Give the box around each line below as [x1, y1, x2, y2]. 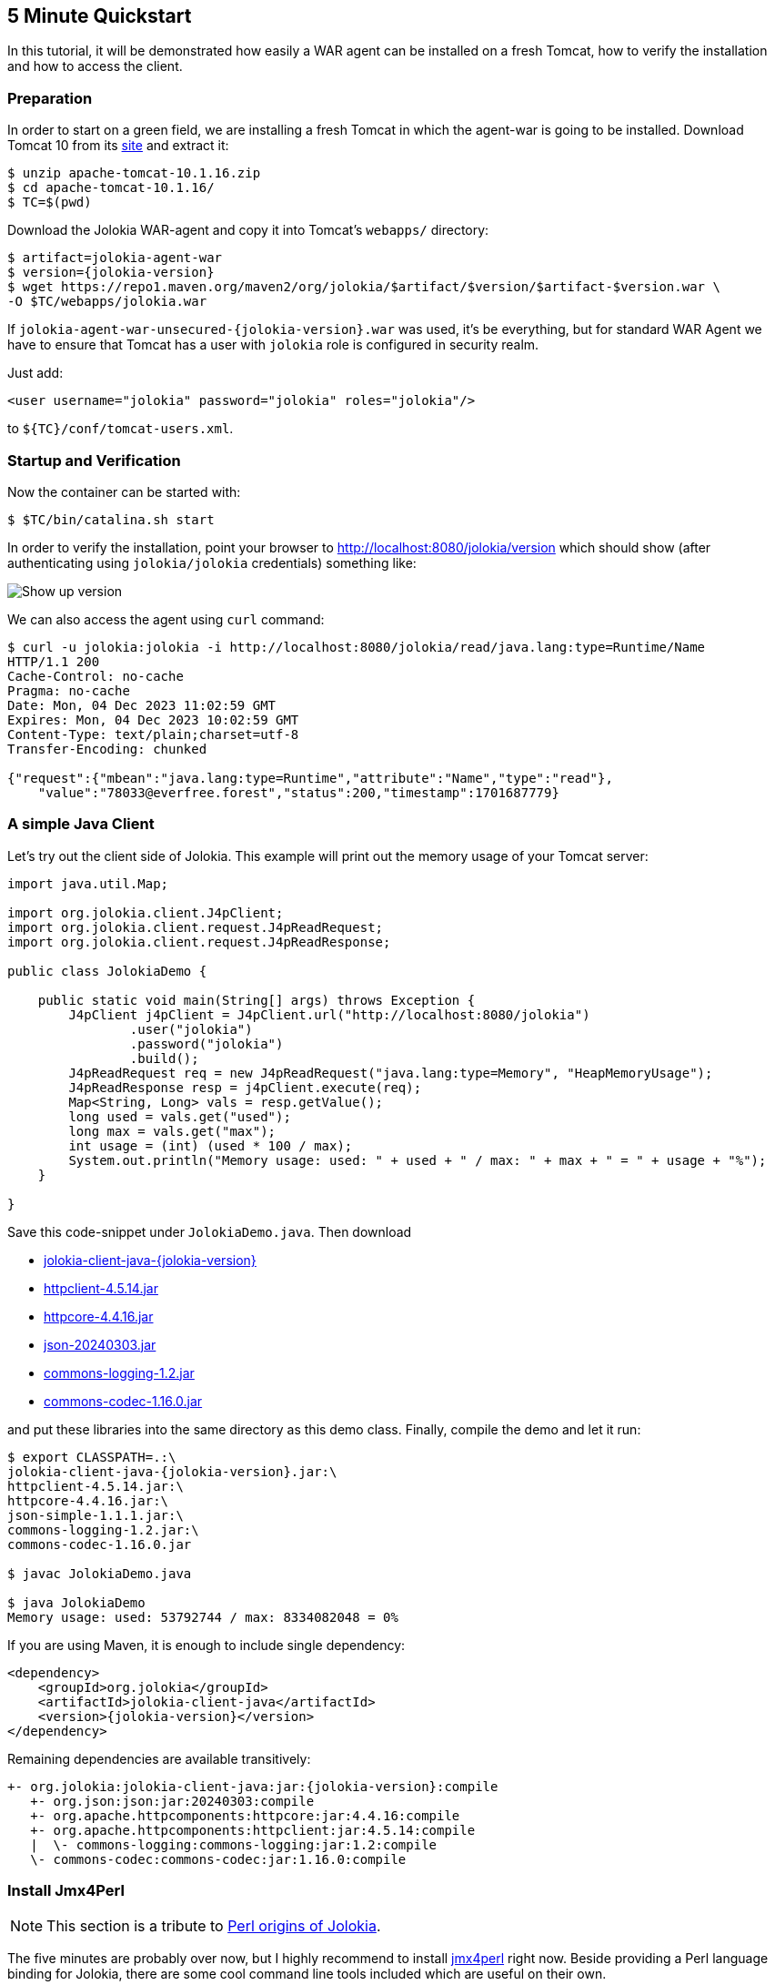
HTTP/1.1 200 [7, 653, 100, 669]
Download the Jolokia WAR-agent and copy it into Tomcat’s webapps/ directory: [7, 222, 489, 238]
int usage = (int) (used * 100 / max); [68, 1138, 353, 1153]
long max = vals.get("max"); [68, 1123, 277, 1139]
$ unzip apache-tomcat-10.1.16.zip [7, 166, 261, 181]
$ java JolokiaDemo [7, 1595, 146, 1610]
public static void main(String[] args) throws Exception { [37, 992, 476, 1008]
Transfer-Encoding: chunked [7, 741, 207, 756]
